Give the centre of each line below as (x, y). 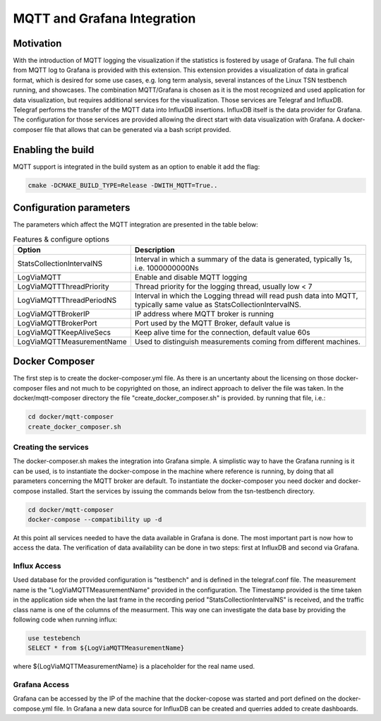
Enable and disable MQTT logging (191, 277)
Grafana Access (41, 685)
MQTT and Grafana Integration (104, 18)
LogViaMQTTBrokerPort (58, 323)
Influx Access (37, 566)
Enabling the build (54, 149)
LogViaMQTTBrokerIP (54, 314)
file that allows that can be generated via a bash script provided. (138, 129)
